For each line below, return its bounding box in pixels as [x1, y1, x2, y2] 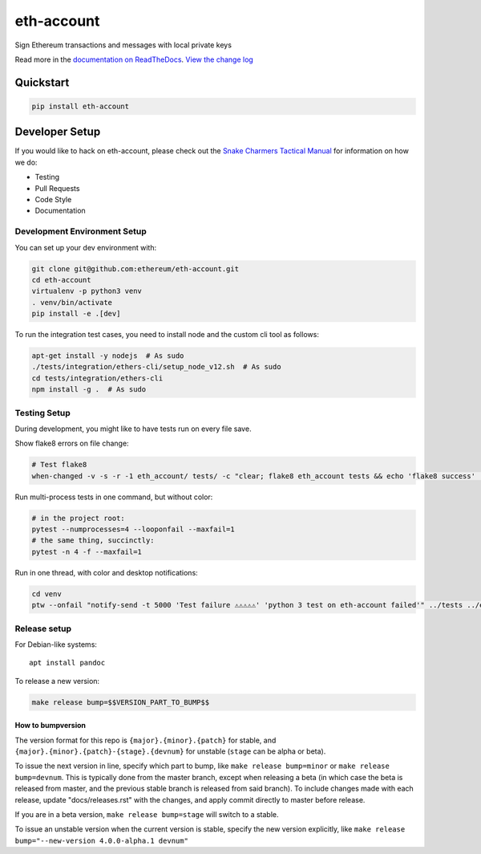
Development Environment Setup [14, 226, 148, 237]
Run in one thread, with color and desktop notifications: [14, 567, 198, 577]
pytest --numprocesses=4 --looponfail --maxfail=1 [31, 525, 236, 534]
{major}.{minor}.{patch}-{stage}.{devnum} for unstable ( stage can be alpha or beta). [14, 746, 326, 756]
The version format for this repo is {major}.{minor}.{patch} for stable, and [14, 735, 277, 745]
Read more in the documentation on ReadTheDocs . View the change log [14, 55, 254, 64]
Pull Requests [34, 183, 80, 193]
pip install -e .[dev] [31, 309, 121, 319]
